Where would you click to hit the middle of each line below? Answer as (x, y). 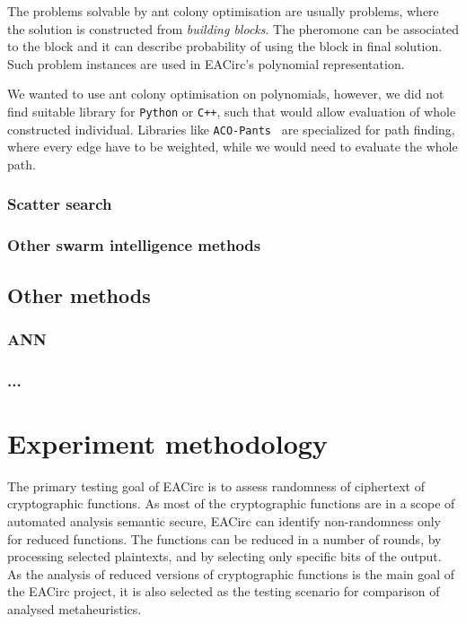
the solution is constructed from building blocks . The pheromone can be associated (233, 28)
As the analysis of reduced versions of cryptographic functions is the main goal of (231, 573)
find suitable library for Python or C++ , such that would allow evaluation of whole (232, 111)
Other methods (79, 295)
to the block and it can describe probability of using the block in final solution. (225, 46)
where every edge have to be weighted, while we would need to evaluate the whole (233, 147)
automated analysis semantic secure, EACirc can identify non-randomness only (224, 520)
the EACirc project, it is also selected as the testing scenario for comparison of (224, 591)
